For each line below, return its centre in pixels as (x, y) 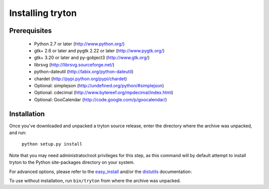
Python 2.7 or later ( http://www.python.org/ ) (79, 44)
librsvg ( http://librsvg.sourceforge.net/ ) (74, 64)
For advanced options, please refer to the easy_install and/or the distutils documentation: (100, 172)
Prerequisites (30, 31)
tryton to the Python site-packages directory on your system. (72, 163)
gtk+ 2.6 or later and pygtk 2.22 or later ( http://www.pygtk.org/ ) (99, 50)
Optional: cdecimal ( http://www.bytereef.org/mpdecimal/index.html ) (104, 93)
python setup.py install (52, 144)
